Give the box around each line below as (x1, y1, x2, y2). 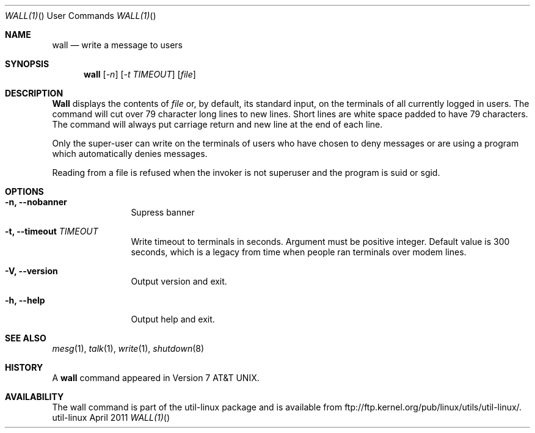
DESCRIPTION (5, 88, 64, 98)
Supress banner (131, 207, 195, 217)
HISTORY (5, 362, 43, 373)
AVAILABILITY (5, 391, 64, 402)
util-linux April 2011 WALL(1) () (52, 412, 170, 423)
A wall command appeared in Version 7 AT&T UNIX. (52, 373, 260, 383)
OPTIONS (5, 186, 44, 197)
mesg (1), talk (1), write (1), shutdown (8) (52, 343, 205, 354)
